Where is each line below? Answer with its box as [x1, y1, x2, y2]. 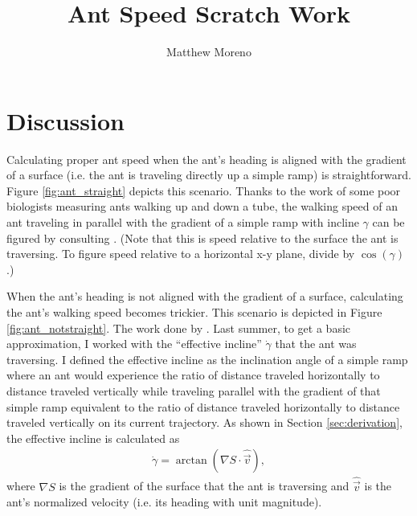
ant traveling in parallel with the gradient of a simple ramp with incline [6, 214, 359, 231]
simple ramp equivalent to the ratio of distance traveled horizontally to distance [6, 398, 400, 415]
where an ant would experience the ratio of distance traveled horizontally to [6, 367, 380, 383]
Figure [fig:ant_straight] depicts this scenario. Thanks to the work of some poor [6, 182, 401, 199]
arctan [175, 455, 207, 467]
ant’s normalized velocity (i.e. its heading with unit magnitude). [6, 493, 322, 510]
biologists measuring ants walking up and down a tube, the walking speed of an [6, 198, 398, 215]
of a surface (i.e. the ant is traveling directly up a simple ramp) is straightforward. [6, 166, 411, 183]
